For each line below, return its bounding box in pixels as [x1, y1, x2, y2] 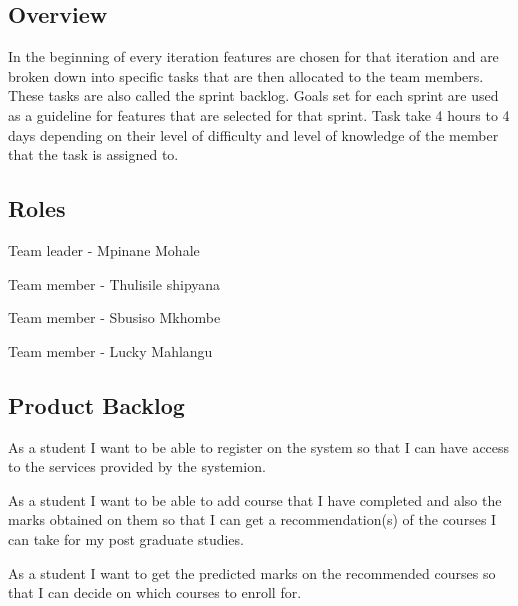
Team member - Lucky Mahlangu [8, 340, 213, 361]
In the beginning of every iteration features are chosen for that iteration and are [8, 46, 499, 67]
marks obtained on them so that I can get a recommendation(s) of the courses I [8, 509, 497, 530]
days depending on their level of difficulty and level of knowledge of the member [8, 124, 499, 145]
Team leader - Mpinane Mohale [8, 239, 200, 260]
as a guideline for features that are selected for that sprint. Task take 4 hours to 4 [8, 104, 510, 125]
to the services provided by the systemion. [8, 456, 266, 477]
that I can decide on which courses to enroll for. [8, 582, 302, 603]
